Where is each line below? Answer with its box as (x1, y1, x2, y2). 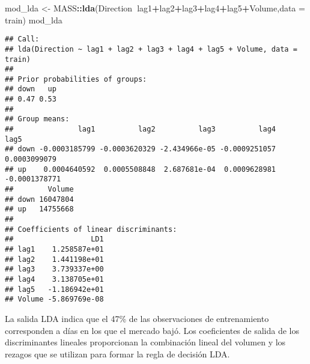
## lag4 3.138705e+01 (5, 275, 104, 284)
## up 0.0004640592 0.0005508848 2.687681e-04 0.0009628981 (5, 165, 276, 174)
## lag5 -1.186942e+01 (5, 285, 104, 294)
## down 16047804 (5, 195, 74, 204)
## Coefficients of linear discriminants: (5, 225, 177, 234)
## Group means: (5, 115, 70, 124)
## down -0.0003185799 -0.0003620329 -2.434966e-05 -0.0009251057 (5, 145, 276, 154)
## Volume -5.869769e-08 (5, 295, 104, 304)
